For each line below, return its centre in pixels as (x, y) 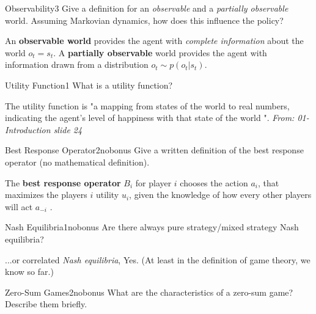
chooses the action (214, 182)
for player (153, 182)
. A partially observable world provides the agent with (160, 52)
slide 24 (68, 129)
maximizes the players (46, 195)
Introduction (28, 129)
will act (19, 206)
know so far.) (29, 272)
